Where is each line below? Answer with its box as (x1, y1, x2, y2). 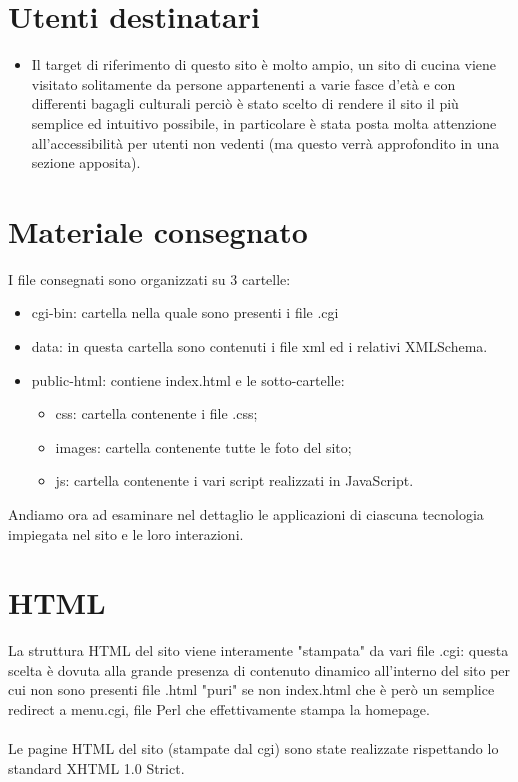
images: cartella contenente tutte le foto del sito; (55, 436, 352, 457)
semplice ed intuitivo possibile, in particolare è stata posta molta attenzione (31, 112, 497, 133)
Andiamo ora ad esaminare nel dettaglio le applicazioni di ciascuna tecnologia (8, 503, 484, 524)
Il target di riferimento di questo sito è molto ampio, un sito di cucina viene (31, 54, 497, 75)
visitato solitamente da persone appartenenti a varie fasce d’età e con (31, 73, 456, 94)
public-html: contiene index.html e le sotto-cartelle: (31, 369, 345, 390)
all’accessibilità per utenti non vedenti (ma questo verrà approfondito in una (31, 132, 500, 153)
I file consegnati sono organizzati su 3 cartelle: (8, 268, 291, 289)
